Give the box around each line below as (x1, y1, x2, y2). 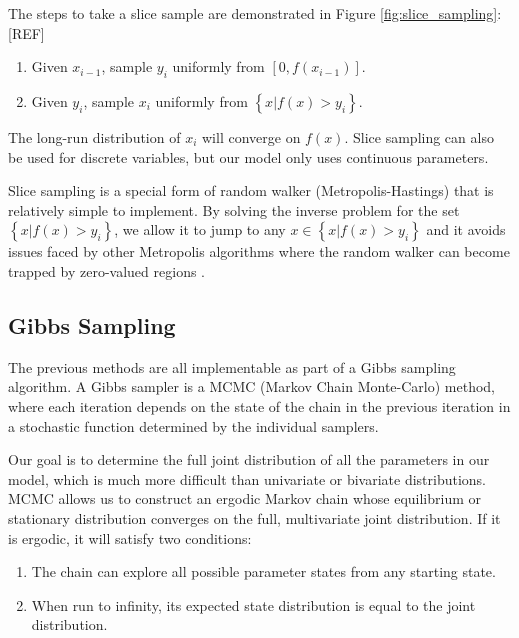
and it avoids (426, 219, 506, 240)
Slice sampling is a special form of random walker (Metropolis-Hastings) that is (8, 180, 494, 201)
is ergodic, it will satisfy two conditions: (8, 527, 252, 548)
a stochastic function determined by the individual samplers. (8, 415, 379, 436)
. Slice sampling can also (344, 126, 494, 147)
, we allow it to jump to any (114, 219, 286, 240)
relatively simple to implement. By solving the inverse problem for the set (8, 199, 460, 220)
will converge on (202, 126, 301, 147)
